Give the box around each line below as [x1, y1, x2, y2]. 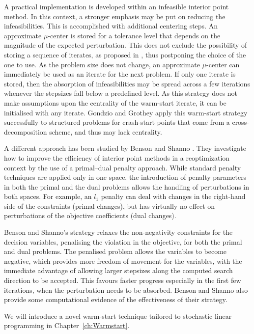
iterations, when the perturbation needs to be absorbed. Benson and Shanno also [4, 284, 248, 295]
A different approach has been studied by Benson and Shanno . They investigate [4, 143, 246, 153]
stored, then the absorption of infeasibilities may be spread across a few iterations [4, 78, 250, 88]
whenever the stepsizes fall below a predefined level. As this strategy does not [4, 88, 238, 98]
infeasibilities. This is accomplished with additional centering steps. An [4, 21, 218, 31]
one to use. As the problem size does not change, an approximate [4, 59, 200, 69]
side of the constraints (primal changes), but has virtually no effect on [4, 200, 215, 211]
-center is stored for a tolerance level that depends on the [48, 30, 221, 40]
